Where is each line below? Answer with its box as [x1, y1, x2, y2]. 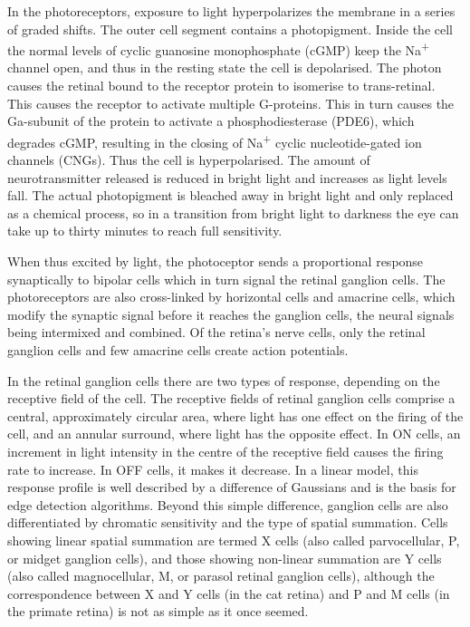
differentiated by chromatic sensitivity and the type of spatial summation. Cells [7, 513, 448, 532]
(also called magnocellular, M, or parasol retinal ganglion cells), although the [7, 566, 435, 585]
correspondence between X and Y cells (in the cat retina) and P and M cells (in [7, 584, 450, 603]
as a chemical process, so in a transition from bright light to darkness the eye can [7, 203, 459, 222]
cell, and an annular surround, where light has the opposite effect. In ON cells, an [7, 424, 461, 443]
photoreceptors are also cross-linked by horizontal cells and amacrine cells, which [7, 287, 456, 306]
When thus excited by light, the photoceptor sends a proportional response [7, 252, 424, 271]
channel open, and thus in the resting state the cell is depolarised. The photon [7, 58, 442, 77]
